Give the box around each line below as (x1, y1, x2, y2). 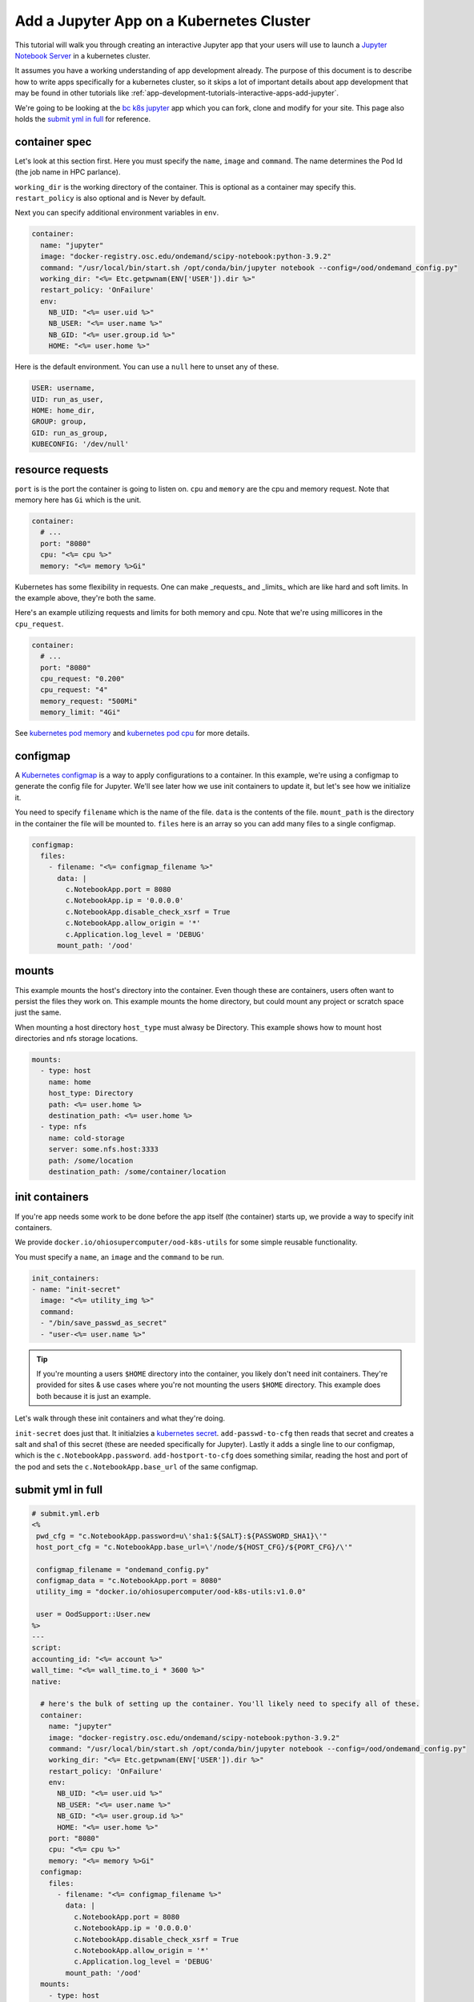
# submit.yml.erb (31, 1509, 100, 1518)
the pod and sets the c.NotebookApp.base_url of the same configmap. (14, 1461, 259, 1471)
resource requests (14, 463, 109, 476)
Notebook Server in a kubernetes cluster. (14, 50, 151, 60)
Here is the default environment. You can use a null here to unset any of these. (14, 362, 279, 372)
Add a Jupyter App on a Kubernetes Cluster (14, 12, 311, 30)
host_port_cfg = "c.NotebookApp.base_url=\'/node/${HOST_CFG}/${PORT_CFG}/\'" (36, 1542, 353, 1551)
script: (31, 1643, 62, 1653)
